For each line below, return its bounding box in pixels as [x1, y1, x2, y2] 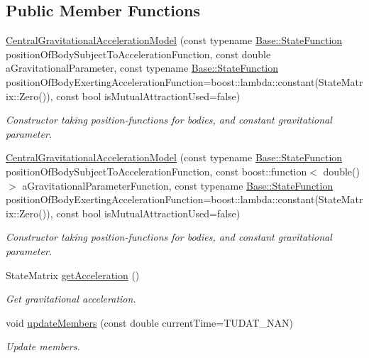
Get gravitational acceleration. [6, 291, 136, 306]
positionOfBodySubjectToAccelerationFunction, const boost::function [6, 163, 307, 178]
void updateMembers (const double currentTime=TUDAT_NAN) [6, 315, 293, 330]
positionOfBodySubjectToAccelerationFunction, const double [6, 46, 271, 61]
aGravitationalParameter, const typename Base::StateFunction [6, 60, 279, 75]
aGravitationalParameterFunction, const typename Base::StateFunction [22, 178, 334, 192]
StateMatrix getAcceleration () [6, 267, 140, 282]
